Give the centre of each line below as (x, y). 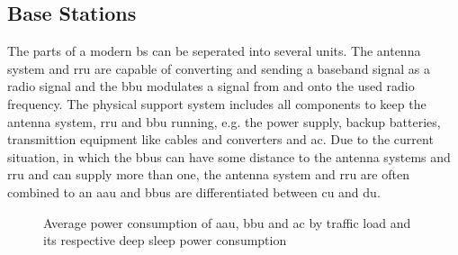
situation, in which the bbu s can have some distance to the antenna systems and (229, 156)
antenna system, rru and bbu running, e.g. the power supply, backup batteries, (224, 121)
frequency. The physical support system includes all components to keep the (217, 103)
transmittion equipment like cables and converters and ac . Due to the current (220, 139)
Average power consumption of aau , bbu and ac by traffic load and (227, 222)
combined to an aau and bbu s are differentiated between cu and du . (194, 191)
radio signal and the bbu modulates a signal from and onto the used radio (211, 86)
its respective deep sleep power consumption (165, 240)
